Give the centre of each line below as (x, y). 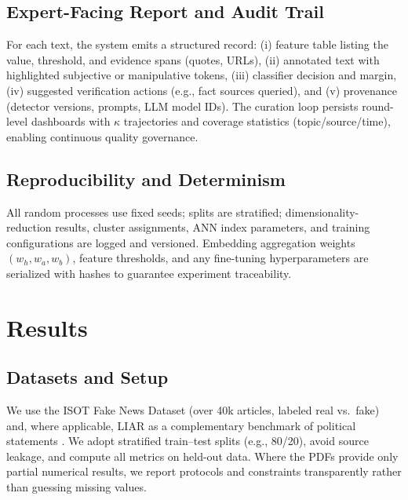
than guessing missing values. (76, 487)
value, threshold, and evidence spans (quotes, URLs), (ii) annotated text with (193, 59)
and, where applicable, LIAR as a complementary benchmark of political (181, 425)
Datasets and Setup (87, 377)
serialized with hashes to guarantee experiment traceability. (149, 273)
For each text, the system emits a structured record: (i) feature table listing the (197, 44)
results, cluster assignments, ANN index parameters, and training (213, 227)
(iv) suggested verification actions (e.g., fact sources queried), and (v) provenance (202, 90)
